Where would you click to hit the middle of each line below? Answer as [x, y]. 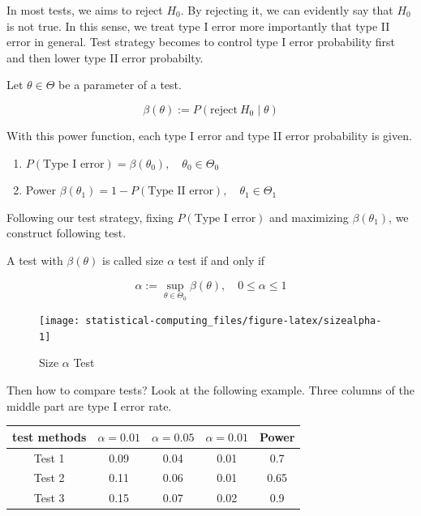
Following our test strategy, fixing [90, 217]
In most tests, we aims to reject [85, 10]
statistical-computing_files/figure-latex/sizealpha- [234, 321]
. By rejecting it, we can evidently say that [287, 10]
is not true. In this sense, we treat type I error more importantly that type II [198, 26]
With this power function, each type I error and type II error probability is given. [209, 135]
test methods [49, 436]
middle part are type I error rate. [89, 405]
